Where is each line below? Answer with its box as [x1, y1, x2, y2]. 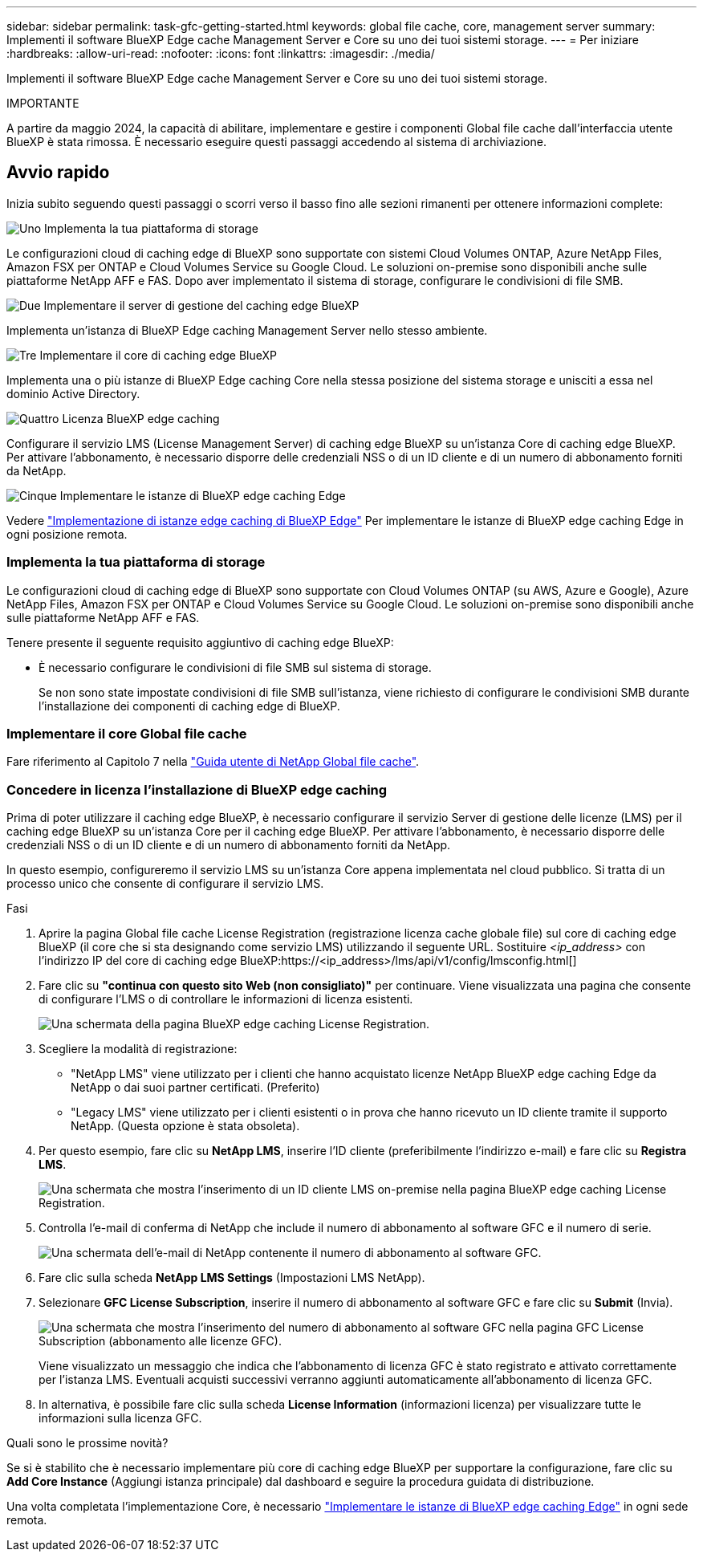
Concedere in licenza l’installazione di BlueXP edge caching [6, 781, 388, 798]
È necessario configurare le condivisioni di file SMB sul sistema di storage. [39, 660, 432, 674]
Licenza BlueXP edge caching [62, 411, 220, 425]
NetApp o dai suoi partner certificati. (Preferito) [71, 1080, 320, 1095]
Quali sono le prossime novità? [6, 1436, 169, 1450]
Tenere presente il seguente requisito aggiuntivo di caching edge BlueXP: [6, 635, 394, 649]
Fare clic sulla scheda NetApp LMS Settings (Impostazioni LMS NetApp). [39, 1271, 425, 1285]
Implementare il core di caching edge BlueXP [39, 348, 277, 362]
